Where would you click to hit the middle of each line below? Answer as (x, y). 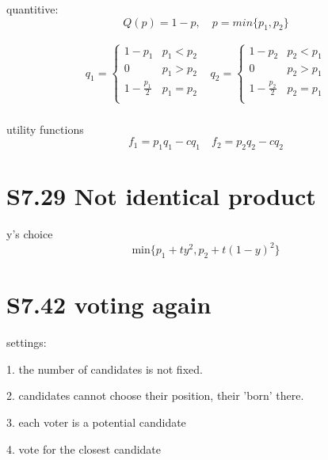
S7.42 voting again (109, 304)
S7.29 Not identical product (161, 196)
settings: (27, 342)
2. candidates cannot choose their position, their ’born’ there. (155, 395)
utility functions (45, 129)
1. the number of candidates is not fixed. (105, 369)
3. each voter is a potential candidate (96, 422)
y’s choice (30, 234)
